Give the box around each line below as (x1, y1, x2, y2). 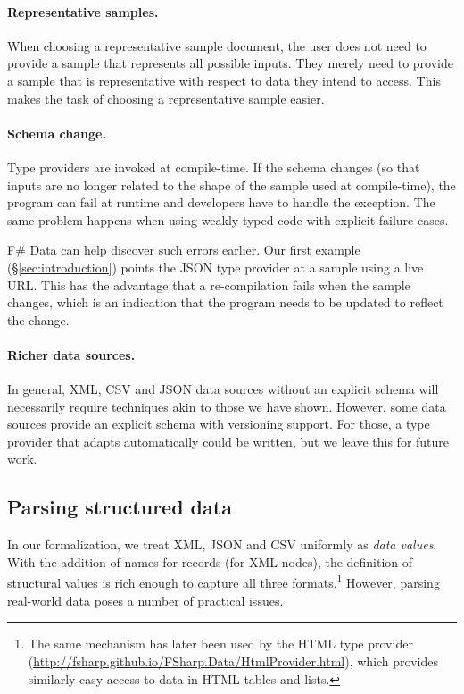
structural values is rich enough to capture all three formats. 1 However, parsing (7, 571, 440, 592)
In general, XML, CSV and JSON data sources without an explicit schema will (7, 380, 439, 398)
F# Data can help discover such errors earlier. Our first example (7, 240, 360, 259)
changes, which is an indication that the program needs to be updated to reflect (7, 293, 443, 312)
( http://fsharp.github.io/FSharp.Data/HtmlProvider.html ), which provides (28, 651, 438, 670)
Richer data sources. (7, 345, 136, 364)
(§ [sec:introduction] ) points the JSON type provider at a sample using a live (7, 257, 424, 276)
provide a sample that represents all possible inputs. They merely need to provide (7, 54, 453, 72)
